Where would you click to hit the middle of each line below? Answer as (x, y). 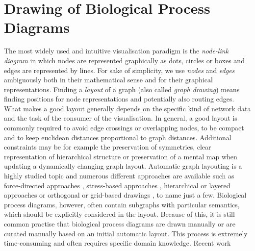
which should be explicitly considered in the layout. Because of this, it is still (119, 214)
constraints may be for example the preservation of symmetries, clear (108, 147)
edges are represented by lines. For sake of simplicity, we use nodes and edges (119, 70)
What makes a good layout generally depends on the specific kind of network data (127, 108)
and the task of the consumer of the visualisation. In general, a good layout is (121, 118)
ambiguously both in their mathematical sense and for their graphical (108, 80)
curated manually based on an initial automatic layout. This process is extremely (126, 233)
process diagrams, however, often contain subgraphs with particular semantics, (122, 204)
